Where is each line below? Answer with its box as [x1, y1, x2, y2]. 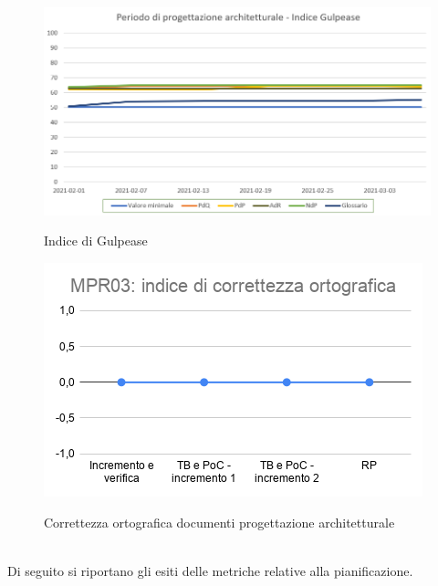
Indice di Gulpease [44, 231, 148, 250]
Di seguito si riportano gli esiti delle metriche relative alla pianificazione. [7, 560, 413, 580]
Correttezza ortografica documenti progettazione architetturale [44, 512, 395, 531]
